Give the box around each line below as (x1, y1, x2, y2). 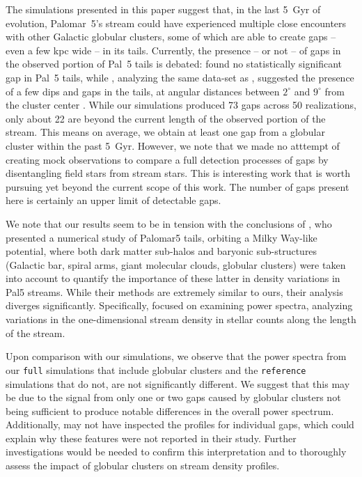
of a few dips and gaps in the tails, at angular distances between (6, 84, 280, 98)
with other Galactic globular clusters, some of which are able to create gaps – (6, 29, 336, 44)
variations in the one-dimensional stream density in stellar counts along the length (6, 312, 356, 327)
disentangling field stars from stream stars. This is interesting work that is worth (6, 166, 350, 180)
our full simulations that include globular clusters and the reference (6, 362, 306, 377)
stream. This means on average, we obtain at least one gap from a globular (6, 125, 325, 139)
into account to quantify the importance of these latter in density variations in (6, 271, 340, 286)
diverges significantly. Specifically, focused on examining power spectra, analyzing (6, 298, 353, 313)
